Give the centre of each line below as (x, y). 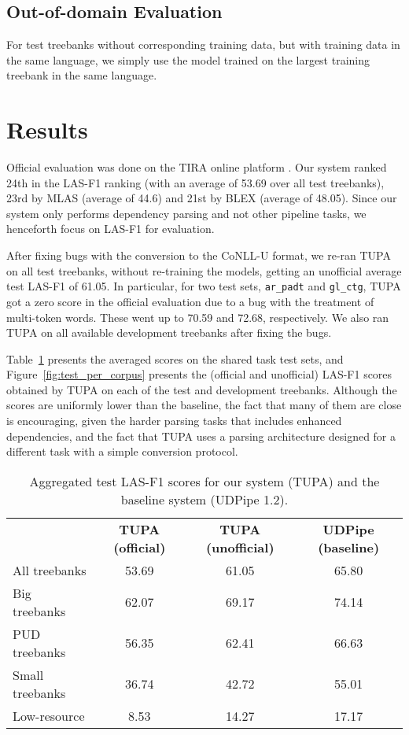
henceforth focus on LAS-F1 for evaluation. (111, 229)
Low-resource (49, 715)
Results (47, 129)
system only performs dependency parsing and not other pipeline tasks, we (186, 213)
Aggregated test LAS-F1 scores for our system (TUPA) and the (204, 481)
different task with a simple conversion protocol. (122, 451)
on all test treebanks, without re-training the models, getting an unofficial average (204, 270)
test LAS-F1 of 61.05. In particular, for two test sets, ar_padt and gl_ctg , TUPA (204, 286)
